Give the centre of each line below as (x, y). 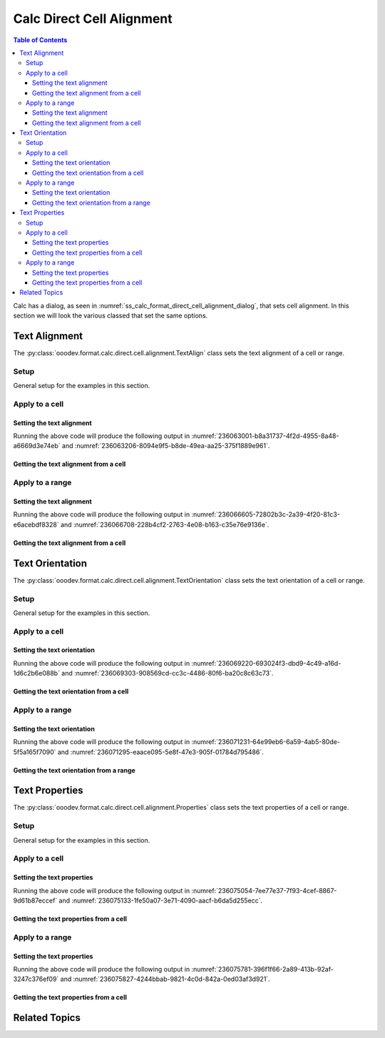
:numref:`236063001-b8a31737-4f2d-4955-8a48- (265, 436)
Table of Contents (40, 40)
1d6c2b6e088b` (37, 673)
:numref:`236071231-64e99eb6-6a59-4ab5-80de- (266, 742)
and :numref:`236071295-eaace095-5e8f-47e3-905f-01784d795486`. (160, 752)
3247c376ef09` (36, 979)
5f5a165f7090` (35, 752)
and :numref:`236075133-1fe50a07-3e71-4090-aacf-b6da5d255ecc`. (161, 900)
